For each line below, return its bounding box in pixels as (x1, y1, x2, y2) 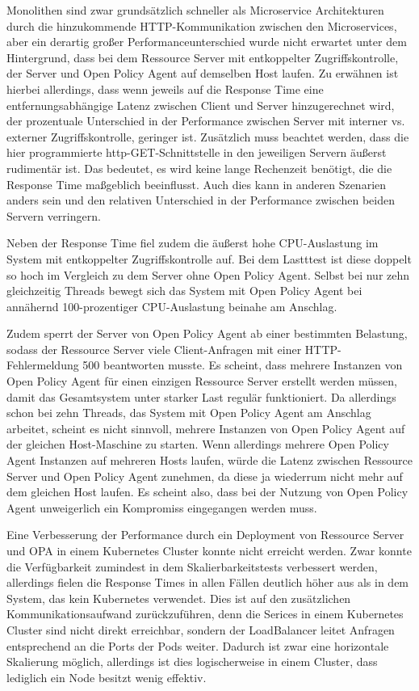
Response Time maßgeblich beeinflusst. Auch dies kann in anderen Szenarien (6, 175, 387, 192)
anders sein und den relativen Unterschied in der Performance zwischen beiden (6, 192, 396, 209)
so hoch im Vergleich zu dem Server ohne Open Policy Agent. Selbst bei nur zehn (6, 266, 410, 283)
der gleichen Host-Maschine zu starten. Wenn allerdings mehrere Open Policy (6, 436, 389, 453)
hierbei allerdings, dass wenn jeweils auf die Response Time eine (6, 80, 324, 97)
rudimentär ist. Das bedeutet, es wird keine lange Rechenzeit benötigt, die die (6, 159, 392, 176)
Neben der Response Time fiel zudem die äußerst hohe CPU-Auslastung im (6, 234, 379, 251)
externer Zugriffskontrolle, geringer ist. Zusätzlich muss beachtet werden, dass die (6, 128, 409, 145)
